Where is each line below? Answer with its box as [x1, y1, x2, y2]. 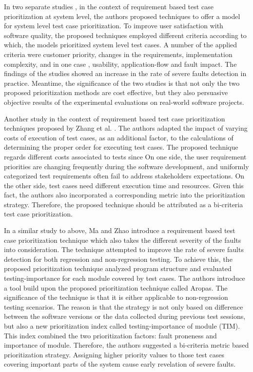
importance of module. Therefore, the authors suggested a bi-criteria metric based [4, 340, 249, 350]
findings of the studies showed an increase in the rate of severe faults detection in [4, 68, 247, 78]
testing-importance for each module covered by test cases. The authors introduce [4, 273, 245, 283]
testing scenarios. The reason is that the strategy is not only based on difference [4, 301, 243, 312]
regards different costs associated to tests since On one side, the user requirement [4, 151, 247, 161]
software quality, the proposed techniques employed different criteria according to [4, 30, 247, 40]
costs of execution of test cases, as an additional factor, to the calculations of [4, 132, 234, 142]
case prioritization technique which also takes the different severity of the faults [4, 235, 241, 245]
